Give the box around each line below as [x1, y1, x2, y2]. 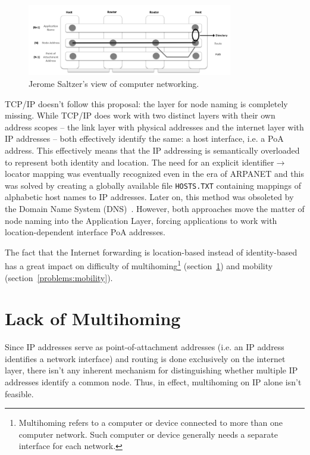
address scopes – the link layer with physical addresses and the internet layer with [5, 120, 304, 133]
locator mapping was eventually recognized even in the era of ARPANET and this [5, 167, 304, 180]
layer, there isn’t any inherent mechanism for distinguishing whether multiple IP [5, 364, 298, 376]
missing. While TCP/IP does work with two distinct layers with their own [5, 109, 275, 121]
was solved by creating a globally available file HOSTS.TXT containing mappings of [5, 179, 301, 191]
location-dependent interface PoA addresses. [5, 226, 166, 238]
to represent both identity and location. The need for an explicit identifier [5, 155, 274, 168]
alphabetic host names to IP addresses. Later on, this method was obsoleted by [5, 191, 294, 203]
